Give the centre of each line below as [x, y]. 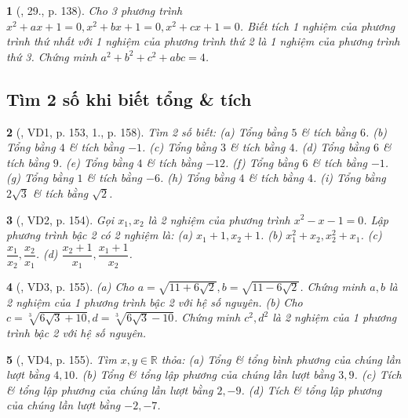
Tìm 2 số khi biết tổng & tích [129, 98]
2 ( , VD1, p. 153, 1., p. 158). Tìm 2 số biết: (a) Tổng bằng [147, 131]
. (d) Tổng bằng [332, 147]
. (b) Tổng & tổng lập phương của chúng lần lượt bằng [205, 374]
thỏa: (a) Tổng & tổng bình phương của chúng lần [281, 359]
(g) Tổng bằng [40, 178]
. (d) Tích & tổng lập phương [311, 389]
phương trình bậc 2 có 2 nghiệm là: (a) [100, 235]
